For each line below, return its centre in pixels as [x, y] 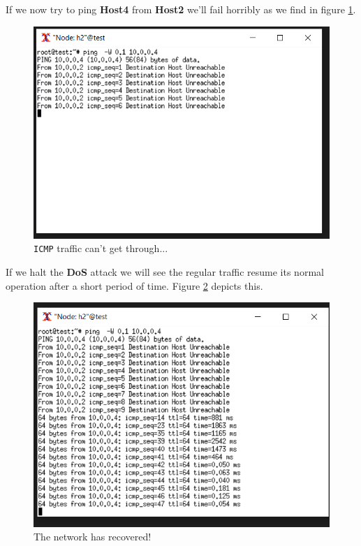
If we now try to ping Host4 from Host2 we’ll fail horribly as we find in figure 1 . [181, 9]
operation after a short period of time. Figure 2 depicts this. [134, 285]
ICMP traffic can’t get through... [101, 248]
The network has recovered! [93, 537]
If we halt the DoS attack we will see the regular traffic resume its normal [165, 272]
